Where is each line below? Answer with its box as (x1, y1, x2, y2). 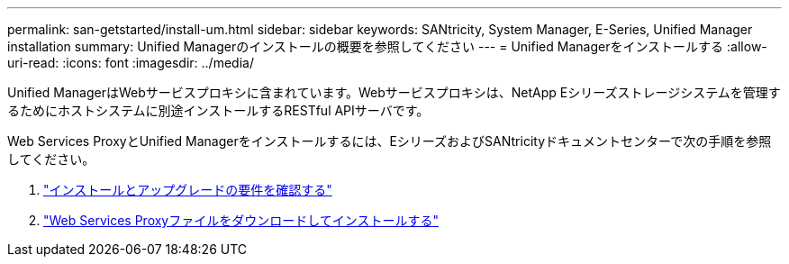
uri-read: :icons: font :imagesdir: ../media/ (7, 55, 254, 70)
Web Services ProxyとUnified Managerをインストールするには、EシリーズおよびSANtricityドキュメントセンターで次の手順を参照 (7, 133, 772, 149)
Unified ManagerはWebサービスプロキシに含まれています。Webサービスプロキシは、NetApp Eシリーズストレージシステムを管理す (7, 85, 781, 100)
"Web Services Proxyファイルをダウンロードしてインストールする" (43, 213, 440, 228)
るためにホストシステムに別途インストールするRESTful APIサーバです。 (7, 103, 430, 118)
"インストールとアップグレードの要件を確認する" (43, 182, 332, 197)
